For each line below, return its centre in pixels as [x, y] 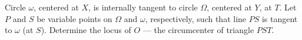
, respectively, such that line [196, 18]
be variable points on [74, 18]
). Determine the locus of [86, 30]
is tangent [280, 18]
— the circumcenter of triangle [198, 30]
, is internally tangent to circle [143, 7]
